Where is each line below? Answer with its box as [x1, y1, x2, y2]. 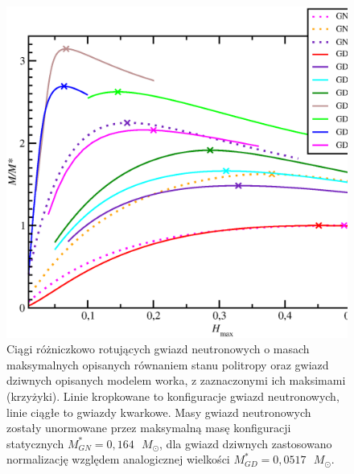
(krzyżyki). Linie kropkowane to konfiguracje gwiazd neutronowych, [6, 387, 340, 404]
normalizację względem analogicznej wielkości [6, 451, 230, 468]
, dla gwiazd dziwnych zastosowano [159, 435, 332, 451]
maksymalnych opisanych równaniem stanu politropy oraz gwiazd [6, 356, 329, 373]
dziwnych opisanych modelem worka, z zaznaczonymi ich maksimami [6, 372, 346, 389]
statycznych [6, 435, 64, 451]
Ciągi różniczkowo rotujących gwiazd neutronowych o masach [6, 340, 310, 357]
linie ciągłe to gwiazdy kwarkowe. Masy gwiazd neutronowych [6, 403, 311, 420]
